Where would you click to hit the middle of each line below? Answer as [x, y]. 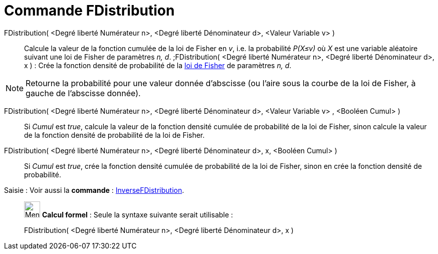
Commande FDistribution [89, 11]
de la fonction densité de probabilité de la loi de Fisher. [115, 135]
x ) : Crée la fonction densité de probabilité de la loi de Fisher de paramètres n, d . [158, 65]
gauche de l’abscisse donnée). [83, 93]
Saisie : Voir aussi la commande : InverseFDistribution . [94, 190]
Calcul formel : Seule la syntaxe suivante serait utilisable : [137, 214]
